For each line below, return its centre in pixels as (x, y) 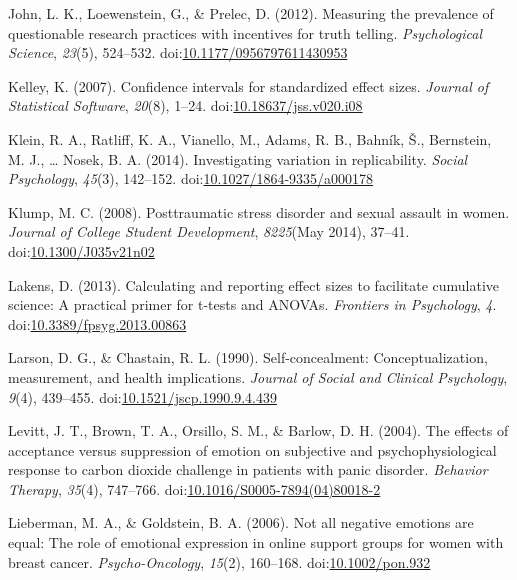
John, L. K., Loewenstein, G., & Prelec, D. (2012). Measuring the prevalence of (251, 13)
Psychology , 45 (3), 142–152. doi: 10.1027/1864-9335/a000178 (191, 178)
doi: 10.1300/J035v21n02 (81, 250)
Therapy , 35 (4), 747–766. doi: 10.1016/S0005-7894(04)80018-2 (194, 488)
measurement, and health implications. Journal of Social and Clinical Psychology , (258, 376)
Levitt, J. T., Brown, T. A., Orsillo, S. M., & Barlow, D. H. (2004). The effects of (258, 430)
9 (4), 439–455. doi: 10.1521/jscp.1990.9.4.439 (142, 396)
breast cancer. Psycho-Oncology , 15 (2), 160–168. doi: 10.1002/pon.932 (219, 561)
